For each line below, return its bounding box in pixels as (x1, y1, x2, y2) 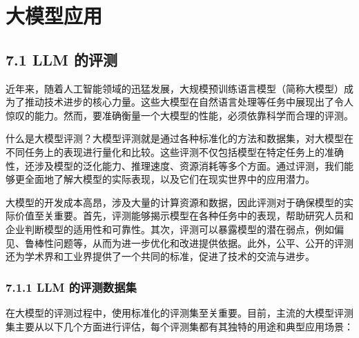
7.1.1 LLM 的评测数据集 (6, 278, 137, 295)
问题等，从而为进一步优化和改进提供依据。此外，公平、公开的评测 (53, 235, 353, 250)
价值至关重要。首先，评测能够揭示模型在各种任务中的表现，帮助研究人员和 (14, 208, 353, 223)
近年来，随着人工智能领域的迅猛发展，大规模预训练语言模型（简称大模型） (6, 81, 344, 95)
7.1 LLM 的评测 (6, 48, 117, 70)
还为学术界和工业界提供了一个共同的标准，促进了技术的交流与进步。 (6, 249, 315, 264)
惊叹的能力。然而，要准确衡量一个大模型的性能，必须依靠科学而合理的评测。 (6, 108, 353, 122)
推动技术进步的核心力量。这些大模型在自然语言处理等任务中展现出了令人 (24, 95, 353, 109)
